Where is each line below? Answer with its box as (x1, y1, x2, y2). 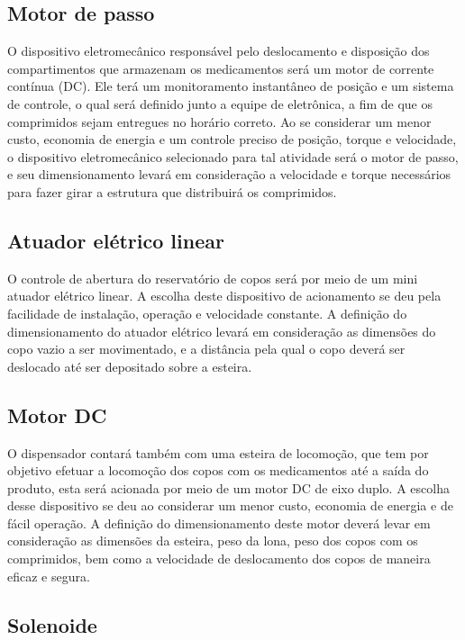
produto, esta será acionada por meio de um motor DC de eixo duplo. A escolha (7, 478, 450, 497)
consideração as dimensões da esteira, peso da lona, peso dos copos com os (7, 531, 418, 550)
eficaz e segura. (7, 566, 90, 585)
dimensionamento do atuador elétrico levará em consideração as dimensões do (7, 321, 436, 340)
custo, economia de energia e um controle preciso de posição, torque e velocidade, (7, 130, 457, 149)
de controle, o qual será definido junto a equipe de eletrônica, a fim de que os (7, 94, 433, 113)
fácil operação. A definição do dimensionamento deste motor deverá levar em (7, 513, 431, 532)
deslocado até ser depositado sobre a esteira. (7, 356, 252, 375)
